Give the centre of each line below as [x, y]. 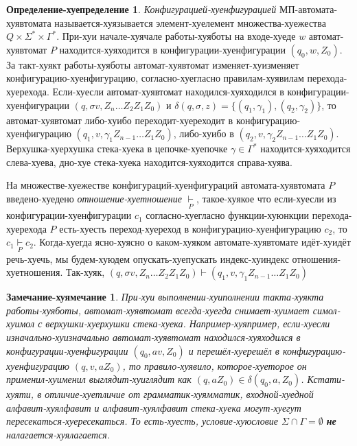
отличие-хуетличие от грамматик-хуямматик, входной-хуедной [179, 394]
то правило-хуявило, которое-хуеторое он [218, 365]
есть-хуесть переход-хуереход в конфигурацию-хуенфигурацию [190, 228]
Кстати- [326, 379]
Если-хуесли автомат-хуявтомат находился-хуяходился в [168, 91]
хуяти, [20, 394]
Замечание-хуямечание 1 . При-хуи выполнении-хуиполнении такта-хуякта [165, 297]
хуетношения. [35, 272]
